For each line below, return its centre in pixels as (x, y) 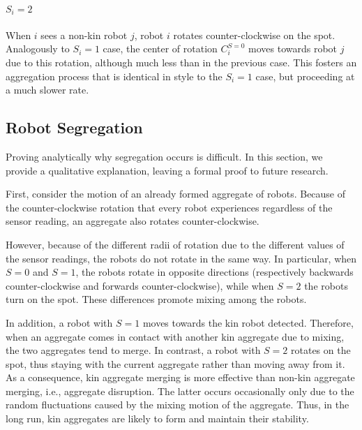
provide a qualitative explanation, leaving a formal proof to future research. (167, 170)
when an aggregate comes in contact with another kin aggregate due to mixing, (175, 336)
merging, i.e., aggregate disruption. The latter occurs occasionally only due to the (180, 391)
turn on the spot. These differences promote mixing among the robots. (156, 299)
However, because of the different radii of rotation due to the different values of (175, 244)
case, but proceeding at (305, 76)
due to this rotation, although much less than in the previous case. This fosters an (181, 62)
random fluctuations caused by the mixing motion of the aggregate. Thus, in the (178, 405)
